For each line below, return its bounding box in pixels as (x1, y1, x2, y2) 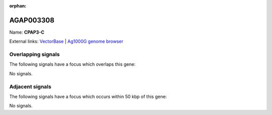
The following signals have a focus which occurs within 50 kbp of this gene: (9, 93, 167, 99)
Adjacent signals (9, 83, 51, 90)
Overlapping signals (9, 51, 60, 58)
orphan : (9, 3, 27, 9)
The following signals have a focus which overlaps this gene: (9, 61, 136, 67)
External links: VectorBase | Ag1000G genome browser (9, 38, 123, 45)
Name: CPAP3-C (9, 29, 45, 35)
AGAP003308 (9, 16, 55, 25)
